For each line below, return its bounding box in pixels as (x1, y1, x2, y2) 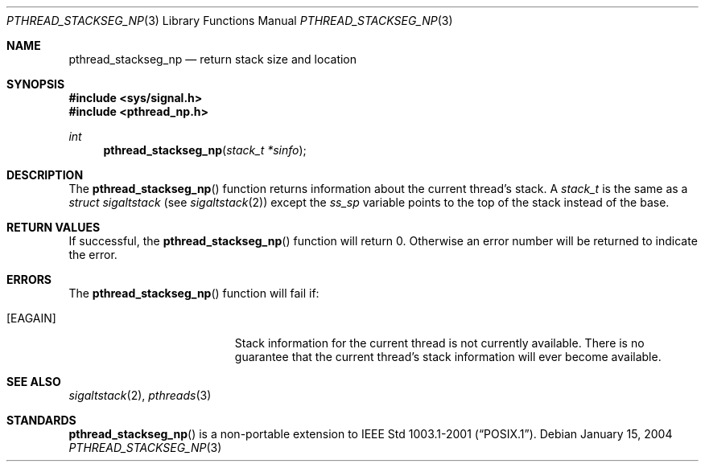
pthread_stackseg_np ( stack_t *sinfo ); (103, 143, 307, 157)
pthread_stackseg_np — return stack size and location (68, 52, 357, 66)
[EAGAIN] (6, 311, 56, 325)
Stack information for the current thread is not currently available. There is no (234, 336, 645, 350)
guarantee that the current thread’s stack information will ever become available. (234, 350, 662, 363)
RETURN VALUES (6, 220, 101, 234)
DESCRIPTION (6, 168, 84, 182)
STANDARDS (6, 413, 76, 427)
